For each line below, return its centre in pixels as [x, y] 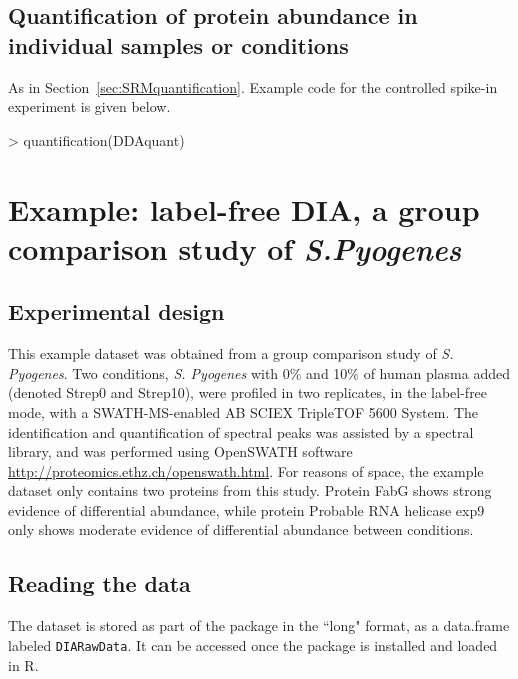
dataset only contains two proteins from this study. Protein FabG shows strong [250, 490]
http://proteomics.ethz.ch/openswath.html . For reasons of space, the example [246, 470]
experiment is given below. [89, 106]
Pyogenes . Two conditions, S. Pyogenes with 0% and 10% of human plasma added [259, 372]
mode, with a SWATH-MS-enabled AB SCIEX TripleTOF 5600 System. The [243, 411]
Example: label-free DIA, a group [244, 208]
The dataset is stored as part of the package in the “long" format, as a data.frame [259, 625]
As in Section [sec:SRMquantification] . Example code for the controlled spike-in [253, 86]
